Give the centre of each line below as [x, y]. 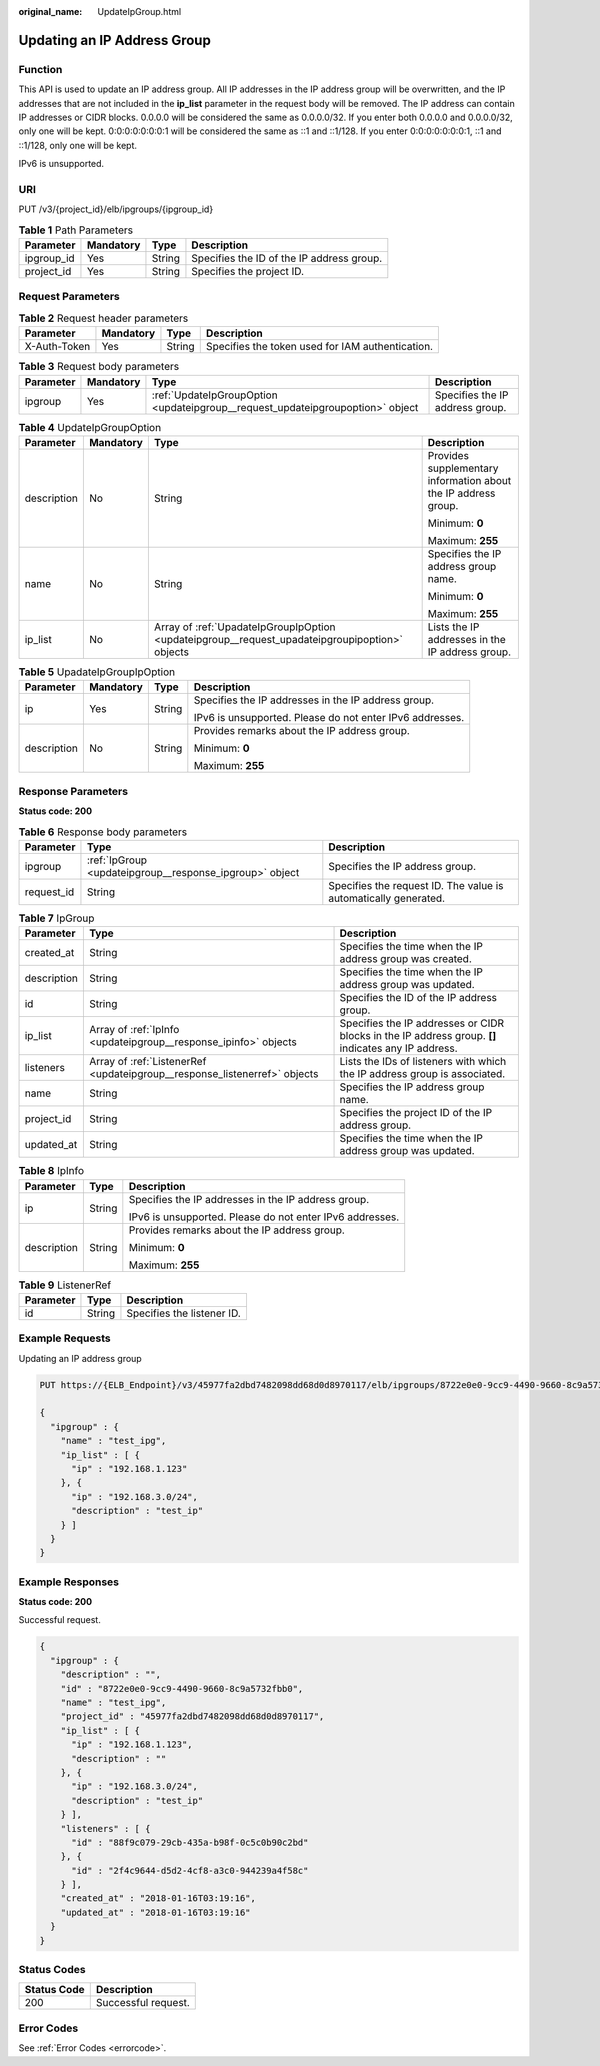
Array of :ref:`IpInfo [134, 1030]
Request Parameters [69, 297]
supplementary [463, 468]
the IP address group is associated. [422, 1074]
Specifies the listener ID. [184, 1313]
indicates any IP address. [399, 1048]
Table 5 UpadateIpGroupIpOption [96, 672]
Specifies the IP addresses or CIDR [422, 1023]
